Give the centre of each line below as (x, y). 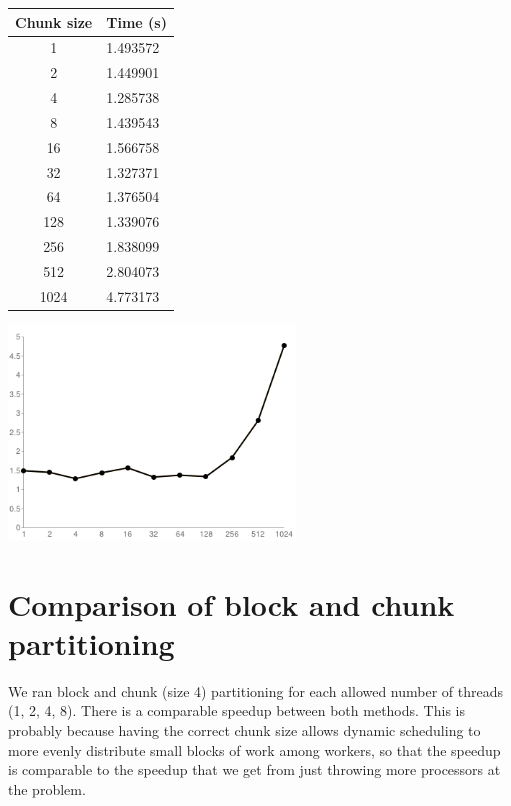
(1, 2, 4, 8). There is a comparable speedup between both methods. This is (236, 710)
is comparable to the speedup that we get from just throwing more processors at (254, 769)
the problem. (47, 788)
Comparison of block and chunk (231, 603)
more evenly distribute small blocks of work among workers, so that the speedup (254, 749)
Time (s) (136, 21)
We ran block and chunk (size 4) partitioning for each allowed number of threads (256, 690)
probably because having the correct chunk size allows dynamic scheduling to (244, 729)
